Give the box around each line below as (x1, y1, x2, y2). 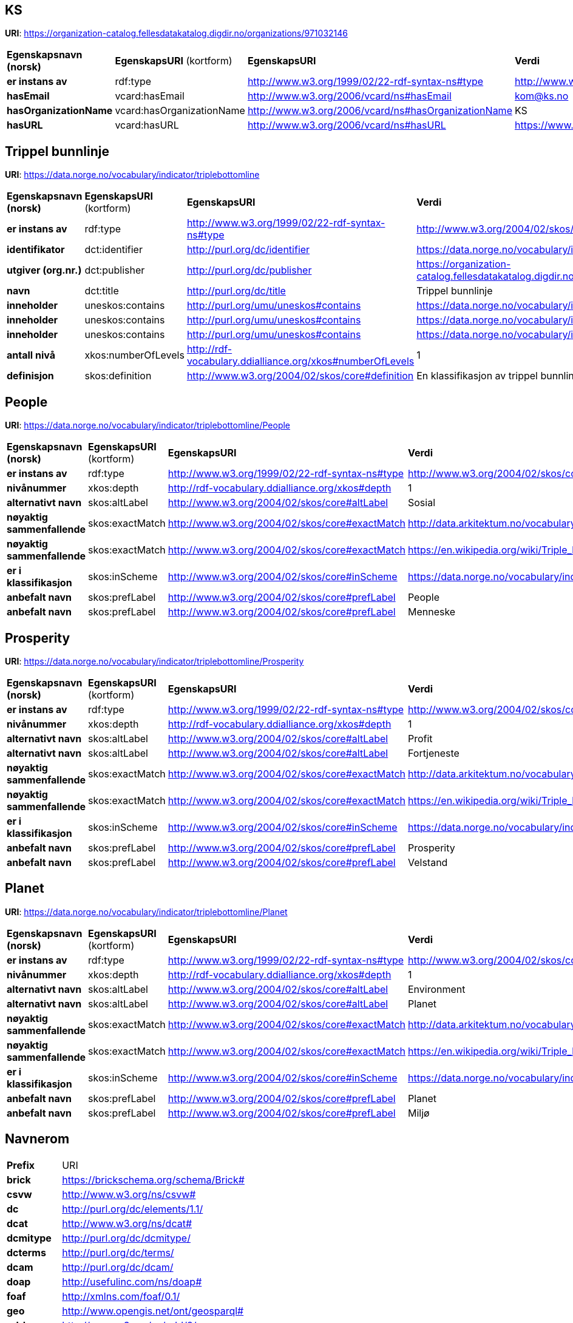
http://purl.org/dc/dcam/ (62, 1260, 174, 1273)
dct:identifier (84, 243, 143, 256)
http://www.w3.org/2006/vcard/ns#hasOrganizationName (247, 104, 512, 117)
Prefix (7, 1159, 35, 1171)
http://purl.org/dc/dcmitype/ (62, 1231, 191, 1244)
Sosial (407, 496, 436, 509)
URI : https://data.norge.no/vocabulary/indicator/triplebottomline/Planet (5, 906, 288, 917)
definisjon (7, 370, 54, 382)
